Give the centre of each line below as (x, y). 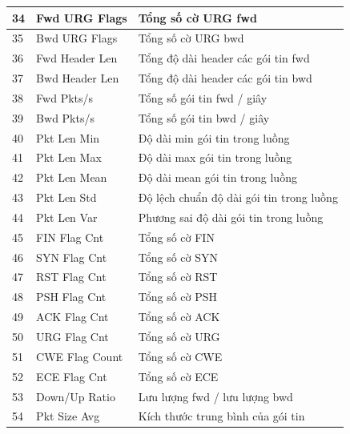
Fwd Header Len (77, 58)
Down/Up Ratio (76, 396)
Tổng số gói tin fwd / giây (203, 97)
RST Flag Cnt (71, 277)
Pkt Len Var (67, 217)
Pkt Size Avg (68, 416)
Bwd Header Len (78, 78)
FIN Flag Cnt (70, 237)
